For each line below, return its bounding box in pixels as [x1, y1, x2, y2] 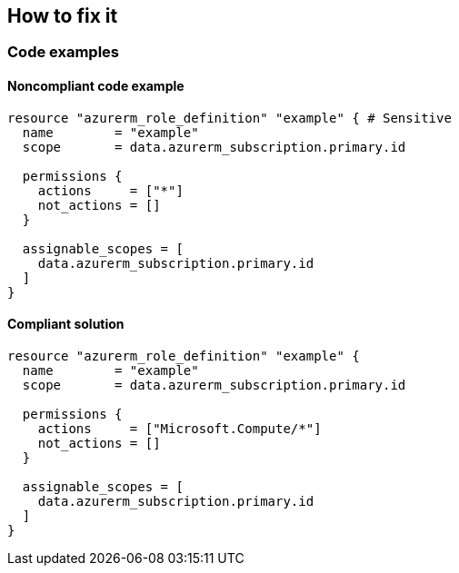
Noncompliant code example [7, 78, 185, 94]
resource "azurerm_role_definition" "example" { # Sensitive [7, 110, 452, 125]
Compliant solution [7, 316, 125, 332]
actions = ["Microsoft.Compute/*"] [37, 420, 322, 436]
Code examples [7, 43, 120, 62]
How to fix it [7, 5, 118, 27]
